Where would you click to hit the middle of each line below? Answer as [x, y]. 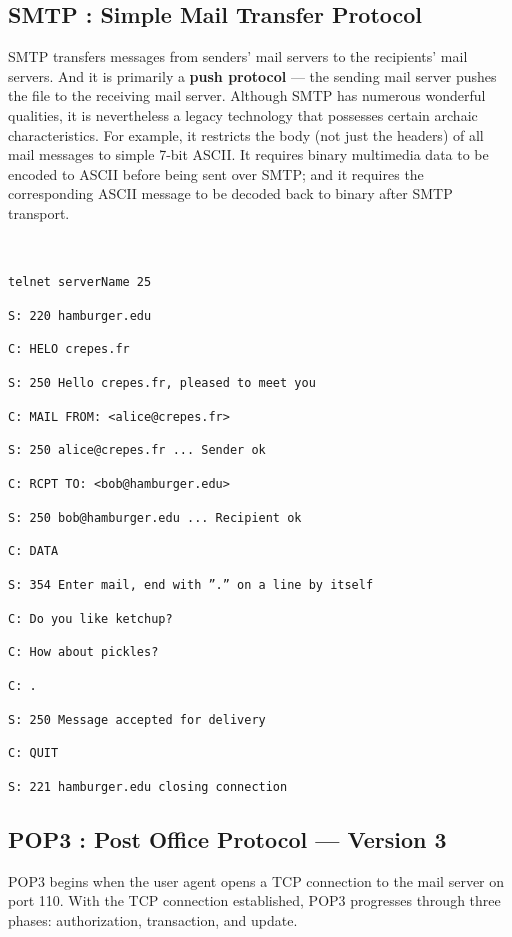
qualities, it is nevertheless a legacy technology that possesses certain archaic [243, 114]
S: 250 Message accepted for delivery [137, 719]
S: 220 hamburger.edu [80, 315]
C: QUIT [33, 753]
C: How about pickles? [83, 652]
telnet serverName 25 [80, 282]
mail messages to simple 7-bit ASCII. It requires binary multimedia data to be [248, 154]
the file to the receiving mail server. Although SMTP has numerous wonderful [247, 95]
